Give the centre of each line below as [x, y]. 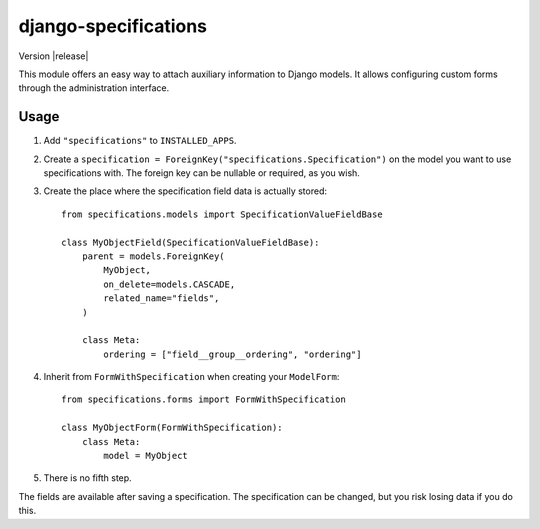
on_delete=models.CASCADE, [169, 284]
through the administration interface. [94, 88]
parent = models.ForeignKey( [153, 256]
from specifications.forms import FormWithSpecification [204, 399]
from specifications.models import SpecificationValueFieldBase [222, 214]
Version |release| [53, 56]
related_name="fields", [161, 298]
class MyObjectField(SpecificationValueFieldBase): [190, 242]
